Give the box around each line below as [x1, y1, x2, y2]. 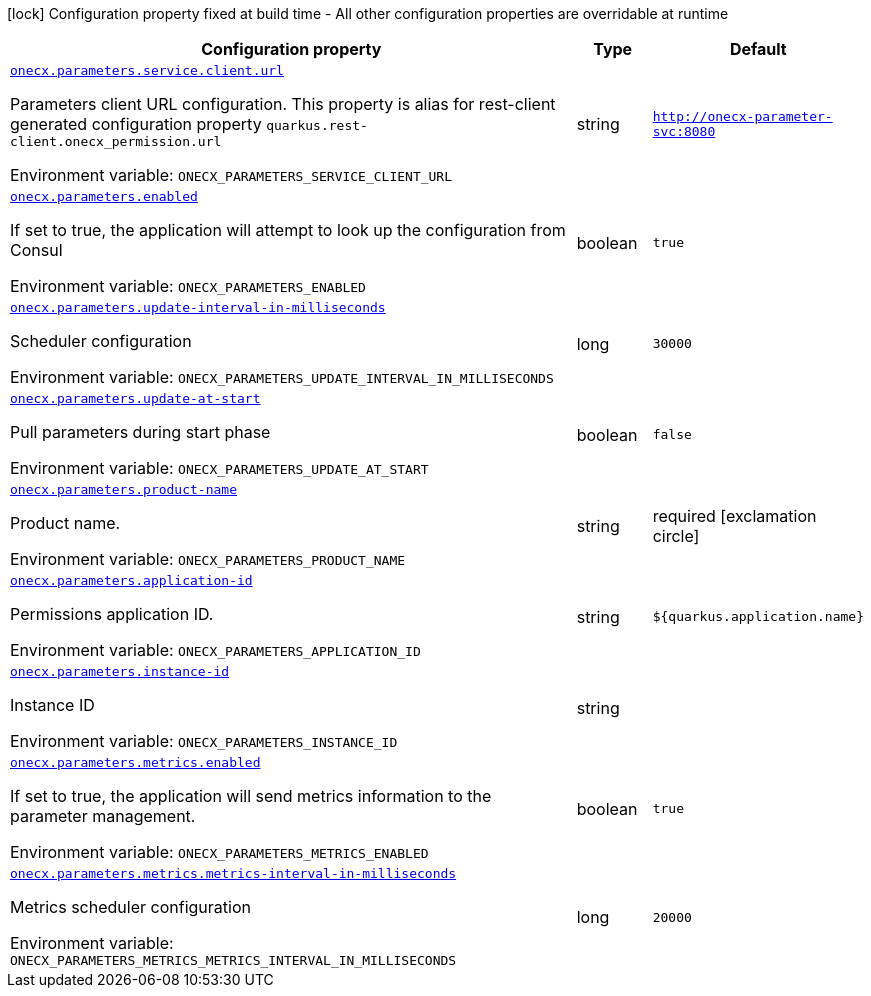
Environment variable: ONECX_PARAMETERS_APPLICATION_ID [10, 640, 421, 660]
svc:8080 [652, 124, 716, 139]
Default [729, 39, 787, 59]
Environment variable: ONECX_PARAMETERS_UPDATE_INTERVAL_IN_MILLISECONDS [10, 367, 554, 387]
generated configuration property [10, 114, 262, 134]
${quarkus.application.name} [652, 609, 864, 624]
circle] [652, 525, 700, 546]
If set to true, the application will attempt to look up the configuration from [10, 220, 566, 240]
